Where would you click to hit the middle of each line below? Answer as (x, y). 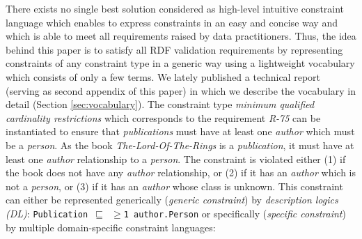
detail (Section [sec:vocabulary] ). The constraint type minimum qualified (160, 104)
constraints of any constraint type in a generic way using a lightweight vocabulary (180, 63)
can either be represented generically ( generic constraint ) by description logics (172, 200)
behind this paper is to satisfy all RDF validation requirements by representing (174, 49)
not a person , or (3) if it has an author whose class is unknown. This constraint (174, 186)
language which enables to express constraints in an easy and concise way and (172, 22)
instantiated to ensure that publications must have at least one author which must (180, 131)
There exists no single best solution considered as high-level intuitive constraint (175, 8)
